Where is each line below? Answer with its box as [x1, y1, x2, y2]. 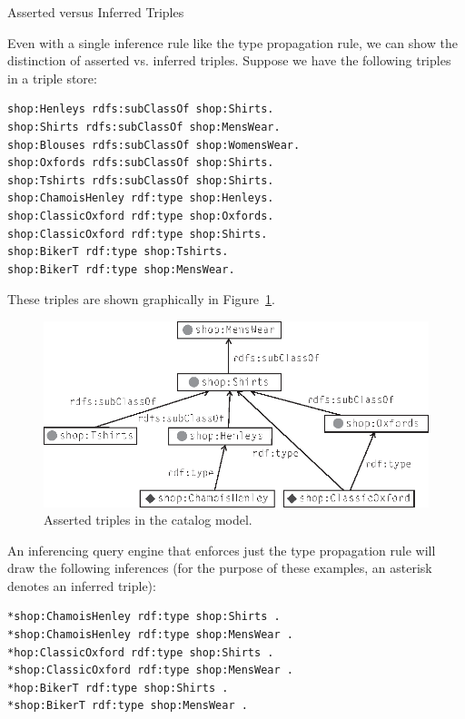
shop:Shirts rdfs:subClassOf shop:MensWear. [7, 120, 281, 133]
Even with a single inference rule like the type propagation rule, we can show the [7, 33, 458, 52]
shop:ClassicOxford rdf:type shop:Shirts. [7, 227, 268, 241]
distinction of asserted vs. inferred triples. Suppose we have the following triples [7, 51, 451, 70]
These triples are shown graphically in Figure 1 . [7, 290, 275, 309]
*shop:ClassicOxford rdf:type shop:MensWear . [7, 664, 293, 677]
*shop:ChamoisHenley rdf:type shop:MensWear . [7, 628, 293, 642]
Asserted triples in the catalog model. [44, 510, 252, 529]
